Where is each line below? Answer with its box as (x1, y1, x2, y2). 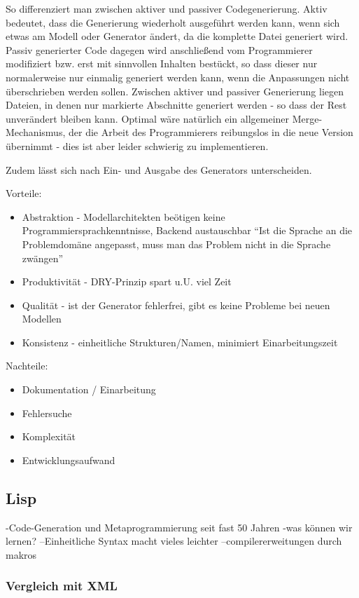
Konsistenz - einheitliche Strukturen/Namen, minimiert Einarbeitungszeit (22, 334, 338, 349)
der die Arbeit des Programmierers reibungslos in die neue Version (68, 125, 353, 140)
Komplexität (22, 429, 76, 444)
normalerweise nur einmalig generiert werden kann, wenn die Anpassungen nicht (6, 69, 350, 84)
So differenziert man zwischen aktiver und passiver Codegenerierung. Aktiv (6, 1, 328, 15)
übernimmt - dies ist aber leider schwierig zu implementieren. (6, 138, 269, 153)
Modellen (22, 311, 62, 326)
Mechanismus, (6, 125, 66, 140)
